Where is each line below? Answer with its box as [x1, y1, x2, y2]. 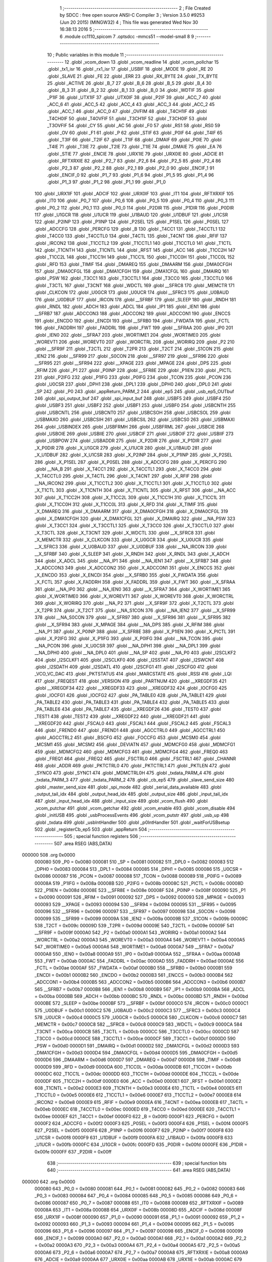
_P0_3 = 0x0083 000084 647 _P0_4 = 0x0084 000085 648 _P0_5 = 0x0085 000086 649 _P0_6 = [34, 1193, 238, 1199]
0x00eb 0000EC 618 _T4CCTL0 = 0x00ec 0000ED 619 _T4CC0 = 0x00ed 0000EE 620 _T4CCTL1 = [34, 1106, 241, 1113]
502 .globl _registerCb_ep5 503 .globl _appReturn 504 [34, 826, 147, 832]
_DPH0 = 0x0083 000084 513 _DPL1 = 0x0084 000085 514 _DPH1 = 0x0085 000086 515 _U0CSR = [34, 866, 243, 872]
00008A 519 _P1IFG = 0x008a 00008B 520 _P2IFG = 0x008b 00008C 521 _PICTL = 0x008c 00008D [34, 880, 244, 886]
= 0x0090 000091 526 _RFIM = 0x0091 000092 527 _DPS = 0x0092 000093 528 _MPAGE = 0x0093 [34, 894, 244, 901]
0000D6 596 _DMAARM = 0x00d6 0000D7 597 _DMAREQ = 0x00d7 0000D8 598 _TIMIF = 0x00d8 [34, 1057, 241, 1063]
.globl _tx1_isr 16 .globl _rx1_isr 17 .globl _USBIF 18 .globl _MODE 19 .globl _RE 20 [47, 66, 214, 72]
